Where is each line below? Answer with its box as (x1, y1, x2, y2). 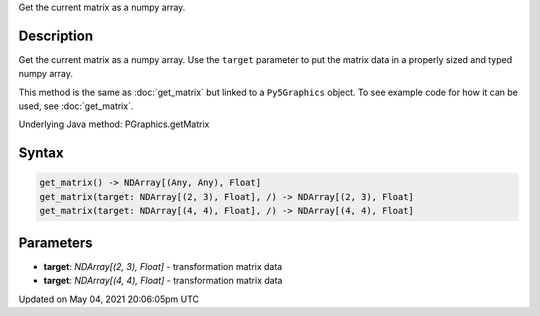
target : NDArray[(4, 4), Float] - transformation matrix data (43, 275, 283, 287)
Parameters (18, 234, 93, 251)
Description (18, 27, 94, 44)
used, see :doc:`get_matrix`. (18, 100, 134, 112)
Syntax (18, 145, 64, 162)
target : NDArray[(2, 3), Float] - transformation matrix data (43, 260, 283, 272)
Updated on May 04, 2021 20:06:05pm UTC (18, 293, 200, 305)
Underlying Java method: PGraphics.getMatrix (18, 118, 210, 130)
